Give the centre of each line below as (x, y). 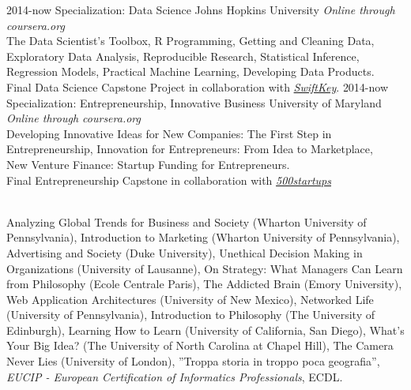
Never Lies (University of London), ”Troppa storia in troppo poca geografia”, (193, 361)
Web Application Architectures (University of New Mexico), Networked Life (190, 299)
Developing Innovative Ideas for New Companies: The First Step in (169, 133)
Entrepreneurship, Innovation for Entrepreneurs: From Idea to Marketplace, (190, 149)
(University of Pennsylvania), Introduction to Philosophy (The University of (190, 315)
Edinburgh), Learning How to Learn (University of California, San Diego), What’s (205, 330)
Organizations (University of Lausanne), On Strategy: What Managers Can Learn (205, 268)
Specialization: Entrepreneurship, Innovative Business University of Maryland (194, 102)
